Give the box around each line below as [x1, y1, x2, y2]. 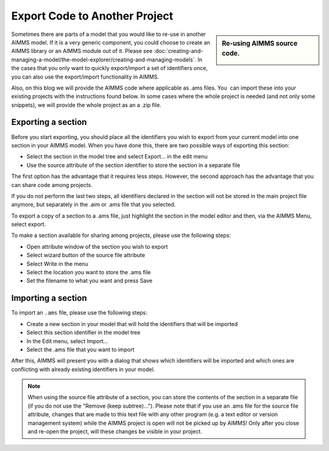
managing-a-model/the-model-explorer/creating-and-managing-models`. [11, 55, 197, 63]
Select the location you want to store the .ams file [26, 269, 151, 276]
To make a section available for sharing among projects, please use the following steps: [11, 232, 232, 239]
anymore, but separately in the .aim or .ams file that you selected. [11, 201, 176, 208]
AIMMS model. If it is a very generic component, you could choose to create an [11, 38, 210, 46]
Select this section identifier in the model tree [26, 329, 141, 336]
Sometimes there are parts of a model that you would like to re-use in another [11, 30, 207, 38]
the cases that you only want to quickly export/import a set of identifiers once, [11, 65, 208, 72]
